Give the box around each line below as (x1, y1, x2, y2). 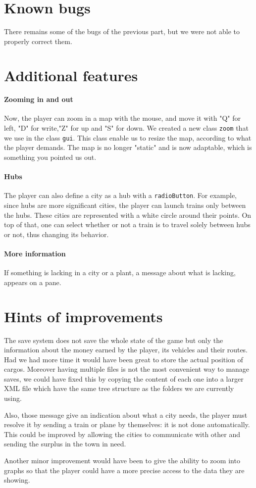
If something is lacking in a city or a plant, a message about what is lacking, (4, 267, 236, 278)
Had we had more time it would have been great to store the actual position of (4, 354, 243, 364)
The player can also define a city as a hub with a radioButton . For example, (4, 190, 237, 200)
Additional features (4, 65, 138, 85)
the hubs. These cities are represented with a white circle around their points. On (4, 209, 252, 220)
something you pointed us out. (4, 151, 97, 162)
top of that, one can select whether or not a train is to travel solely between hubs (4, 219, 251, 230)
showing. (4, 475, 30, 485)
